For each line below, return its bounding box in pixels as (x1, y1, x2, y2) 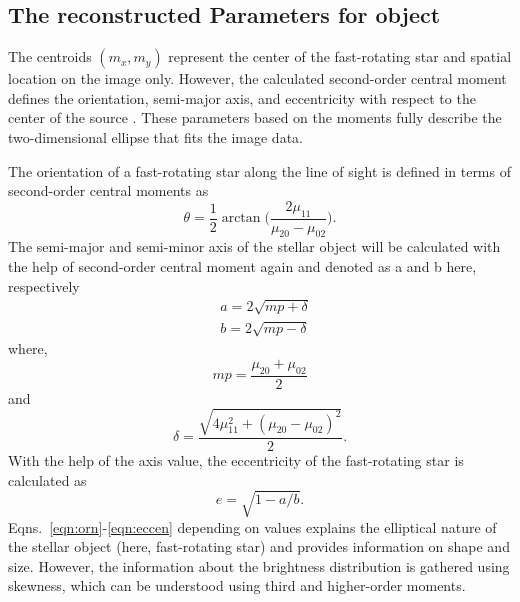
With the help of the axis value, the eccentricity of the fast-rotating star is (8, 449, 464, 470)
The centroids (8, 46, 92, 67)
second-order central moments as (8, 180, 209, 201)
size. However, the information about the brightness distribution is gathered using (8, 555, 510, 576)
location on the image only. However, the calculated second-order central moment (8, 68, 507, 89)
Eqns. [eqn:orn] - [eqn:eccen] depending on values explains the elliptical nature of (8, 516, 497, 537)
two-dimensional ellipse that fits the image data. (8, 126, 303, 147)
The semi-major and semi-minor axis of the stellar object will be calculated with (8, 236, 501, 257)
